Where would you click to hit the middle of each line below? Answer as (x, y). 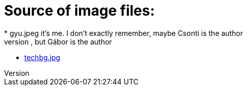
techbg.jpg (42, 57)
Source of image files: (80, 11)
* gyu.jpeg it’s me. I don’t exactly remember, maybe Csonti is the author (123, 33)
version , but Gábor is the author (58, 41)
